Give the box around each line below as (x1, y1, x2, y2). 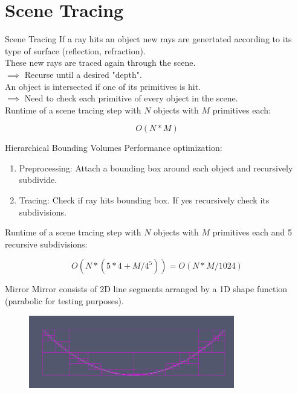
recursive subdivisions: (5, 237, 88, 250)
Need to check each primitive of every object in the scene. (24, 92, 238, 104)
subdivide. (19, 173, 57, 186)
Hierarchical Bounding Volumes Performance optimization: (5, 141, 222, 154)
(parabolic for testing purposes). (5, 295, 124, 307)
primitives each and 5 (212, 226, 292, 238)
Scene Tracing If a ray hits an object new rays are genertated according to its (5, 33, 292, 45)
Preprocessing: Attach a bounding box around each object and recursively (19, 161, 293, 174)
